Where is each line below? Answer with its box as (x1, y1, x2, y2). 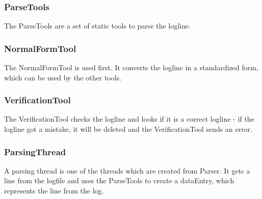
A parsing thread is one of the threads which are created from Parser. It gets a (4, 165, 250, 176)
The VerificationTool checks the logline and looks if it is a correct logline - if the (4, 113, 254, 124)
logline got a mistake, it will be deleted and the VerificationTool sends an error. (4, 124, 252, 134)
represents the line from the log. (4, 185, 104, 196)
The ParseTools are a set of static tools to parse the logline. (4, 20, 191, 31)
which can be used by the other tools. (4, 72, 122, 82)
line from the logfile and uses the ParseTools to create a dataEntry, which (4, 175, 234, 186)
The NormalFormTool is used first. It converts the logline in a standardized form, (4, 62, 258, 73)
